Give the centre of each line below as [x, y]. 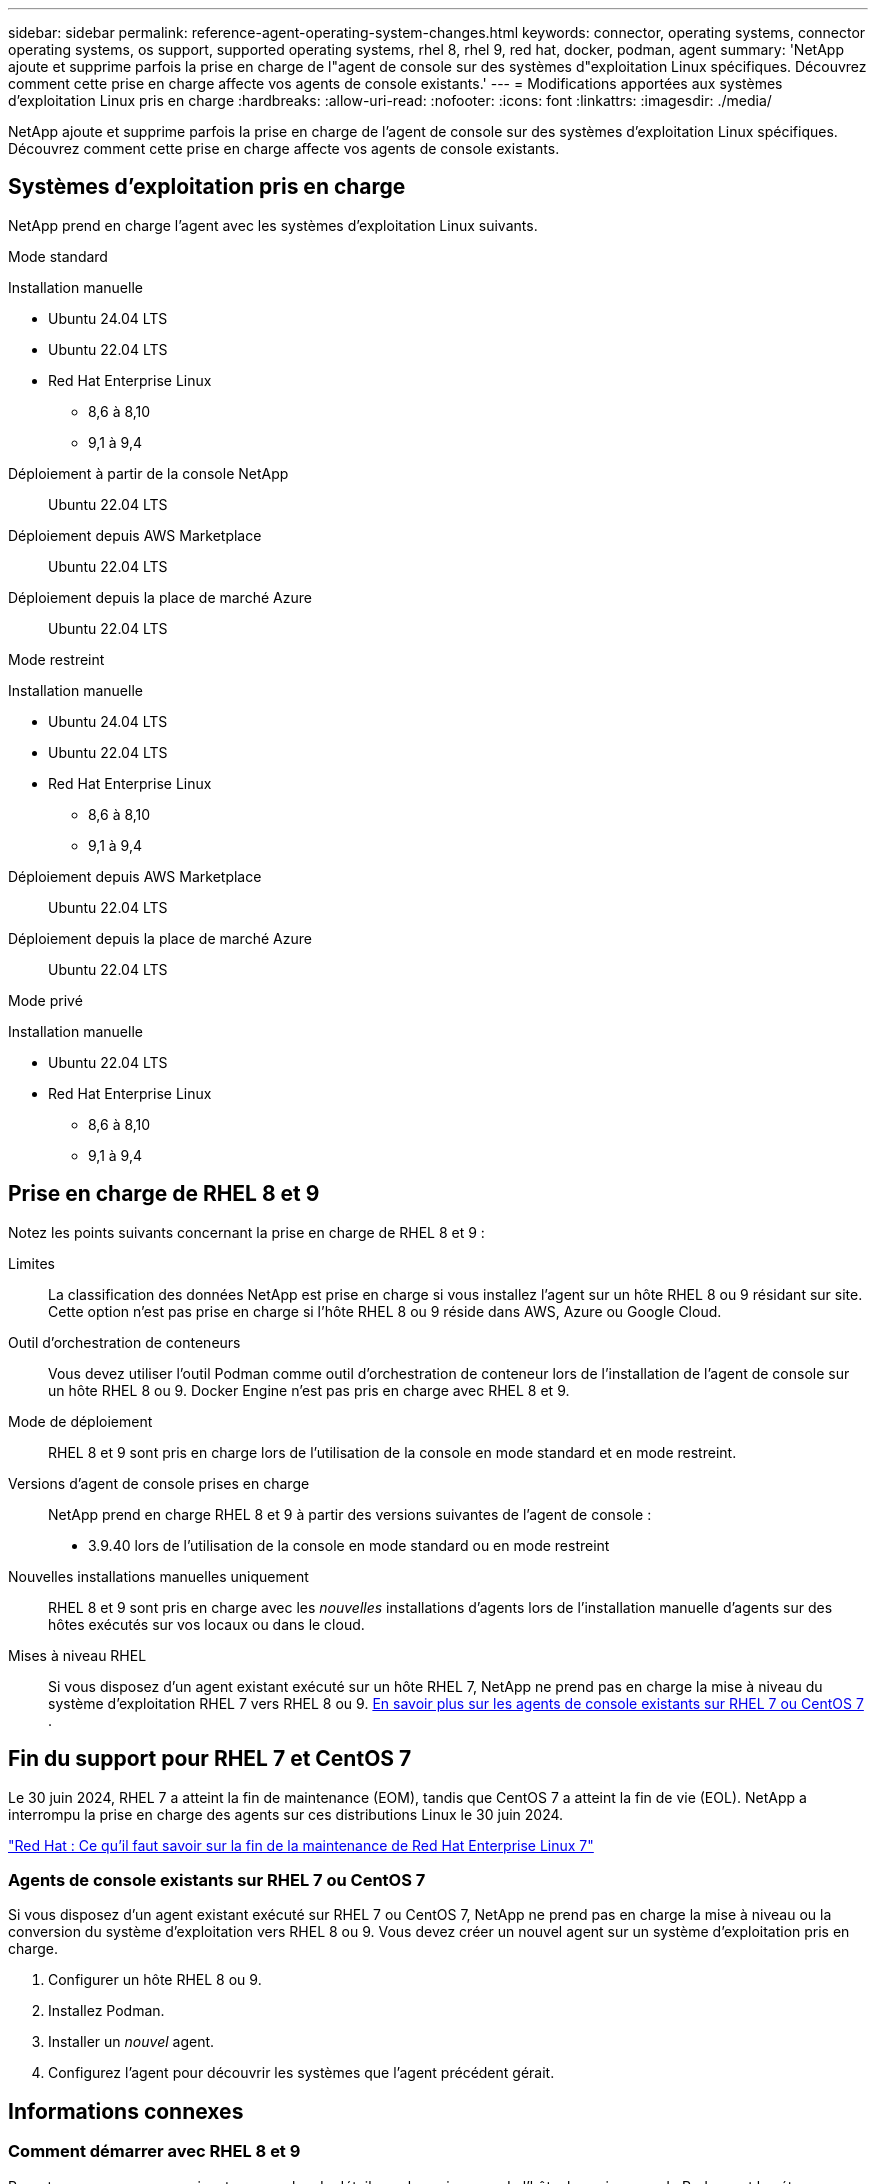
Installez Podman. [106, 2011]
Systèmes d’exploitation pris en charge [207, 187]
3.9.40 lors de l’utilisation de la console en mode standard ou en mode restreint [349, 1545]
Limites [31, 1263]
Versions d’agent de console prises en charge [159, 1483]
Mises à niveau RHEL [77, 1655]
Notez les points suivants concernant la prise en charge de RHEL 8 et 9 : [246, 1232]
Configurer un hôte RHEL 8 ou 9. [155, 1980]
